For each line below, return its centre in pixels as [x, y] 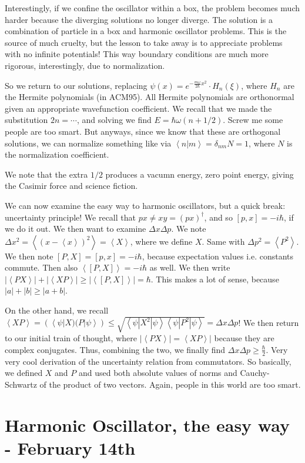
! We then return [269, 322]
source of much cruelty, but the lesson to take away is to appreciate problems [144, 42]
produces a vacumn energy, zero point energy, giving [200, 174]
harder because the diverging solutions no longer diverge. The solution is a [139, 19]
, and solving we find [114, 120]
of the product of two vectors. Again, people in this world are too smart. [170, 384]
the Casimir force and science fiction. [71, 186]
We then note [29, 256]
